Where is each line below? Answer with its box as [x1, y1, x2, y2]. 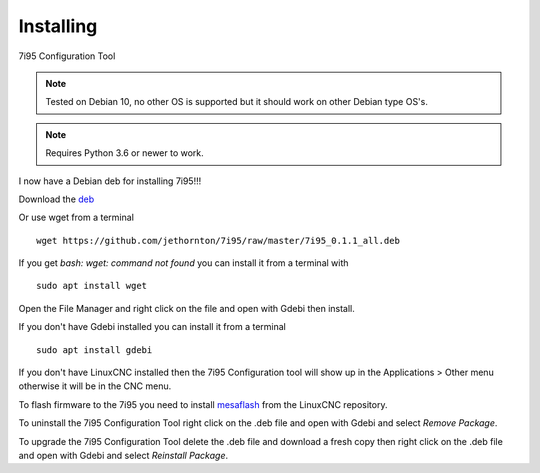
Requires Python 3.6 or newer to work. [45, 147, 204, 159]
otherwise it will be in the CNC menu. [18, 380, 172, 392]
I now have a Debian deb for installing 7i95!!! [18, 175, 202, 187]
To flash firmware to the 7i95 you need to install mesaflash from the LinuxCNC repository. [18, 398, 388, 410]
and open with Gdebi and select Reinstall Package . [18, 449, 229, 461]
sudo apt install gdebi [36, 344, 153, 355]
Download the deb [18, 193, 95, 205]
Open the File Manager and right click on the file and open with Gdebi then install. [18, 302, 355, 314]
